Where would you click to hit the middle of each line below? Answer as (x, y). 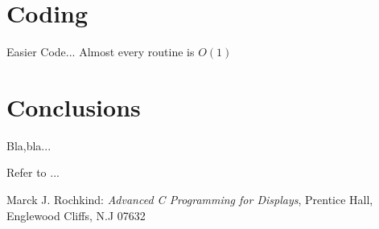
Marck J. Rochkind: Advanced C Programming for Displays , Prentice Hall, (190, 200)
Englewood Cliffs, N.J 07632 (76, 215)
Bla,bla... (29, 145)
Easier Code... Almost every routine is (101, 52)
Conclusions (74, 106)
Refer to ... (33, 172)
